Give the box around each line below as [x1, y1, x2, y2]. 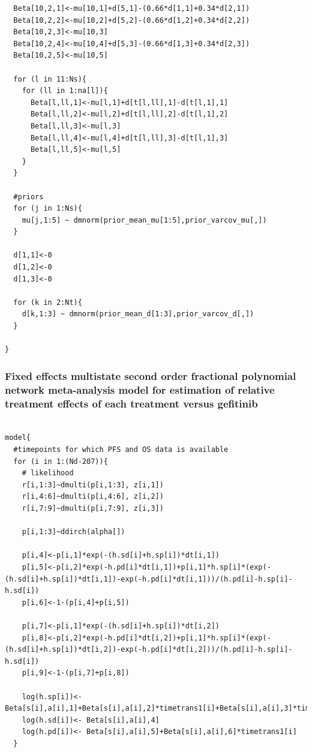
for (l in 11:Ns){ [13, 74, 87, 83]
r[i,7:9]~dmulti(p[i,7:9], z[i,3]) [22, 504, 164, 513]
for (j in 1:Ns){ [13, 204, 82, 213]
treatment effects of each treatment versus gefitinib [5, 396, 258, 411]
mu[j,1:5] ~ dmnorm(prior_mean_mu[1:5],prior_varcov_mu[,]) [22, 215, 267, 224]
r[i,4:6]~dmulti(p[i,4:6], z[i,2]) [22, 492, 164, 501]
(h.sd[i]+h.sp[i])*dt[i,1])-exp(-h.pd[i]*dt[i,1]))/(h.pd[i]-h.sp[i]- [5, 574, 293, 583]
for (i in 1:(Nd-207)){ [13, 457, 108, 466]
